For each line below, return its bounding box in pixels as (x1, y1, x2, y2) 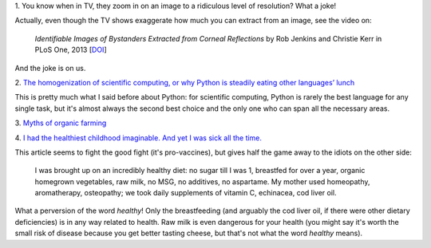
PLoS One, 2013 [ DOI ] (34, 45, 107, 55)
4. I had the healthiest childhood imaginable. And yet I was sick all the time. (14, 132, 263, 143)
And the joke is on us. (14, 63, 86, 73)
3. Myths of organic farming (14, 118, 107, 128)
